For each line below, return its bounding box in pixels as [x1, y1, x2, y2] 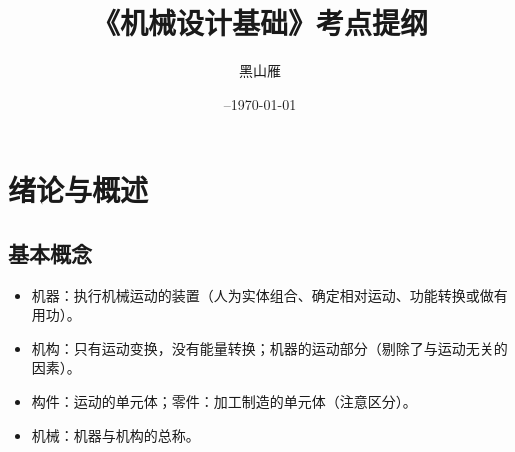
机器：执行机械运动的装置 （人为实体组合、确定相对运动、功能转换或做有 [31, 284, 508, 305]
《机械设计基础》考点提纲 [91, 2, 428, 43]
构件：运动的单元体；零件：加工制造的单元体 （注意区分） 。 [31, 391, 417, 412]
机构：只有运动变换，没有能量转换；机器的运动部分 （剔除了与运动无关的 [31, 337, 508, 358]
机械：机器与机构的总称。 [31, 424, 200, 445]
